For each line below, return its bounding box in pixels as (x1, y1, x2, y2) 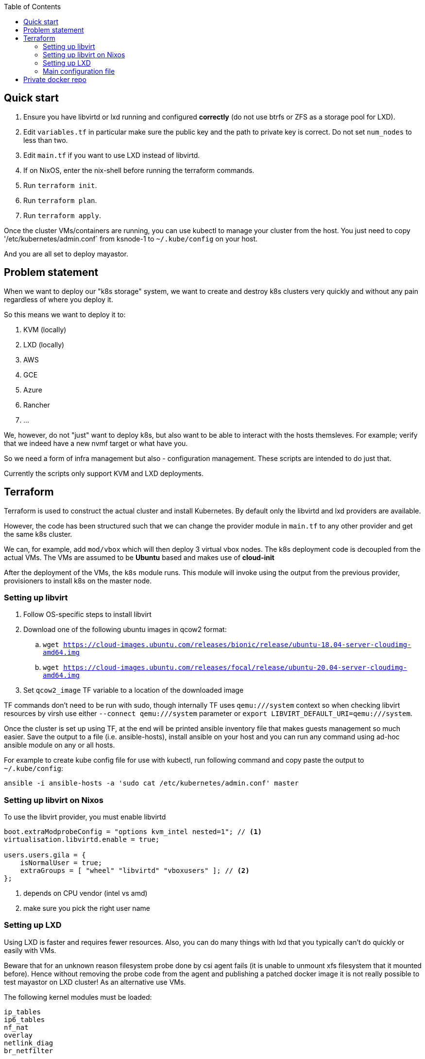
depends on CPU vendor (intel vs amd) (23, 889, 148, 898)
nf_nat (4, 1023, 29, 1031)
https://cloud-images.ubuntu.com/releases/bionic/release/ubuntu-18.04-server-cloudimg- (63, 641, 411, 649)
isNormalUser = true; (20, 859, 102, 867)
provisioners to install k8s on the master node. (4, 576, 152, 585)
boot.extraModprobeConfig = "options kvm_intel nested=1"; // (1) (4, 828, 262, 836)
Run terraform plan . (23, 196, 97, 205)
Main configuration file (43, 67, 115, 75)
